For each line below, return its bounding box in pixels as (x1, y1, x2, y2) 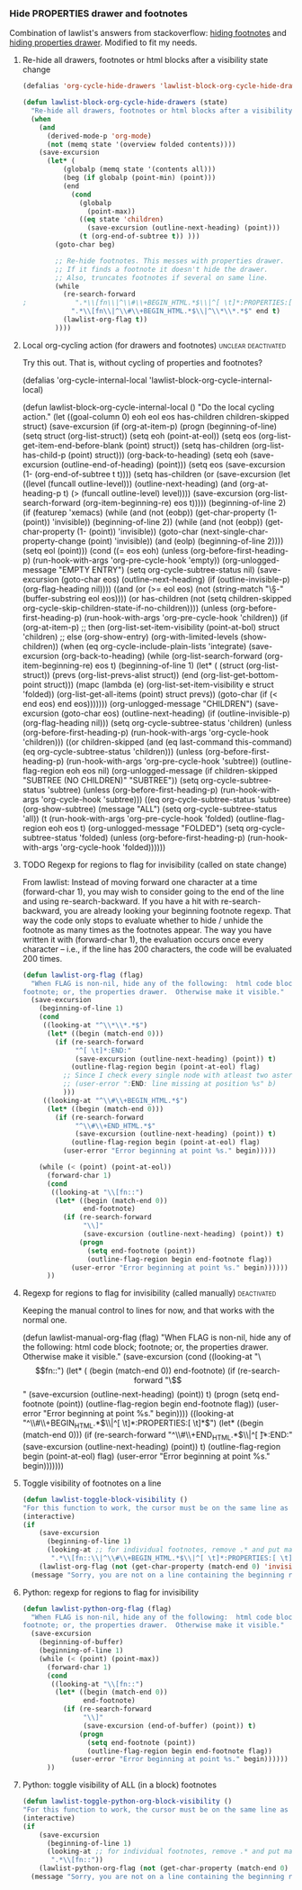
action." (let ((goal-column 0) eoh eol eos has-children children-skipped (22, 411, 289, 421)
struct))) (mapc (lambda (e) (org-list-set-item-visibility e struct (43, 679, 274, 690)
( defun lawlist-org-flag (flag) (22, 971, 144, 980)
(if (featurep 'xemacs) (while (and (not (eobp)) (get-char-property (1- (22, 507, 278, 518)
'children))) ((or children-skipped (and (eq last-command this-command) (22, 737, 292, 747)
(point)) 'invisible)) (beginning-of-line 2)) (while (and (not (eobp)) (22, 516, 263, 527)
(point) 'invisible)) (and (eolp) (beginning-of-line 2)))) (87, 535, 284, 547)
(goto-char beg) (55, 240, 116, 249)
